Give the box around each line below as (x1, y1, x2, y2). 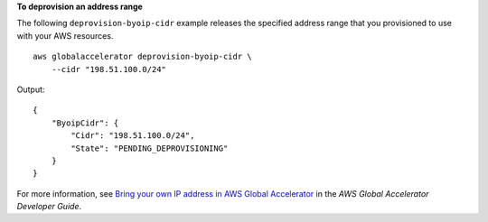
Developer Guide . (16, 201, 81, 212)
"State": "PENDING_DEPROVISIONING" (70, 143, 229, 153)
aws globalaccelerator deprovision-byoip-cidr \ (33, 51, 252, 62)
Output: (16, 84, 45, 95)
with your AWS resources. (16, 30, 114, 41)
